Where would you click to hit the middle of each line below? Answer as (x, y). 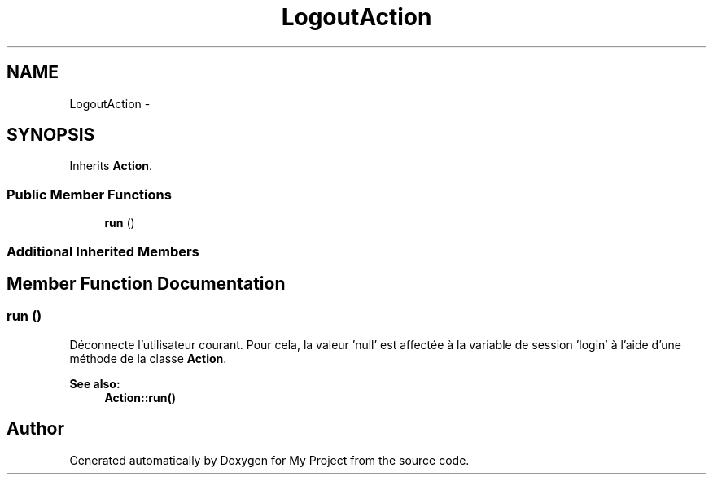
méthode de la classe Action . (148, 358)
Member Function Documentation (146, 283)
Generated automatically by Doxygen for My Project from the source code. (269, 460)
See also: (95, 383)
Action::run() (140, 397)
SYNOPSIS (51, 135)
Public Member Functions (89, 194)
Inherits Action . (111, 166)
